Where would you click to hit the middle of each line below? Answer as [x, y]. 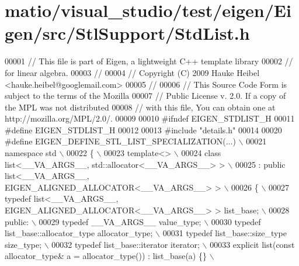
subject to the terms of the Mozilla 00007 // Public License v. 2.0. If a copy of [145, 96]
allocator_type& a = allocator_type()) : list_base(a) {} [106, 256]
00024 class [201, 153]
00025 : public [260, 164]
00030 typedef [236, 221]
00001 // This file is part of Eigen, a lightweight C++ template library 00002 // [149, 61]
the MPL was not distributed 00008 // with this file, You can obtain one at [140, 107]
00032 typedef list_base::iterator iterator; [126, 244]
